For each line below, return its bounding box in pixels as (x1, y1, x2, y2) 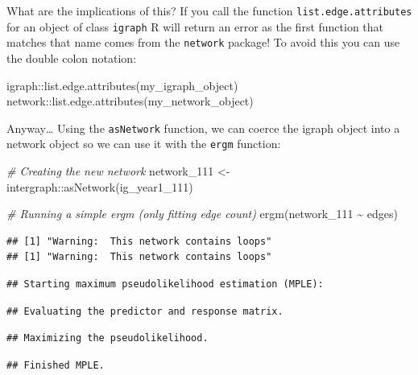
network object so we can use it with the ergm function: (6, 135, 281, 152)
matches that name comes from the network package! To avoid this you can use (6, 34, 400, 51)
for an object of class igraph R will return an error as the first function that (6, 18, 384, 35)
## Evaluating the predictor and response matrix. (6, 305, 283, 317)
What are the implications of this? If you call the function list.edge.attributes (6, 2, 412, 19)
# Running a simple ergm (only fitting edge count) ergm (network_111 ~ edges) (6, 205, 398, 222)
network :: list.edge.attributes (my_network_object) (6, 93, 254, 109)
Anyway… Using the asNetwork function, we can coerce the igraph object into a (6, 119, 400, 136)
